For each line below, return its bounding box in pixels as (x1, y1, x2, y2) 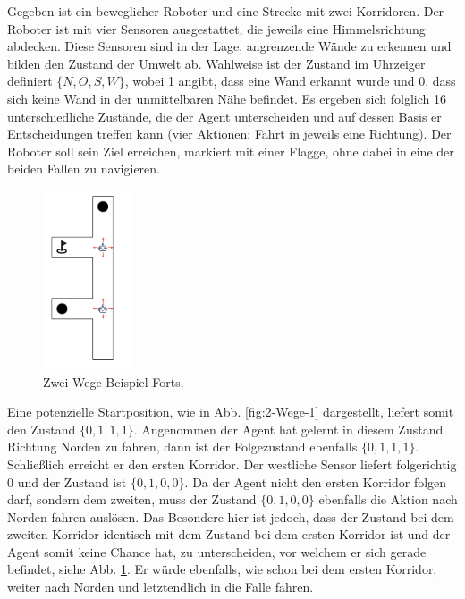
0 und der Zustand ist (7, 472, 127, 491)
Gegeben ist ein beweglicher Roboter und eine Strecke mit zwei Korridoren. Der (7, 2, 444, 20)
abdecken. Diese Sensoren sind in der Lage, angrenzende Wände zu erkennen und (7, 37, 452, 55)
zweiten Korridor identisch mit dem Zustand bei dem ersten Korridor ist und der (7, 525, 451, 544)
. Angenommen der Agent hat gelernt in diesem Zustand (133, 419, 444, 438)
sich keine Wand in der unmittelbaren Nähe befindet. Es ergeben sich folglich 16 (7, 89, 446, 107)
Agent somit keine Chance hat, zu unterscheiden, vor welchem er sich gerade (7, 542, 427, 561)
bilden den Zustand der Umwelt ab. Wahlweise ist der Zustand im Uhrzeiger (7, 54, 426, 72)
